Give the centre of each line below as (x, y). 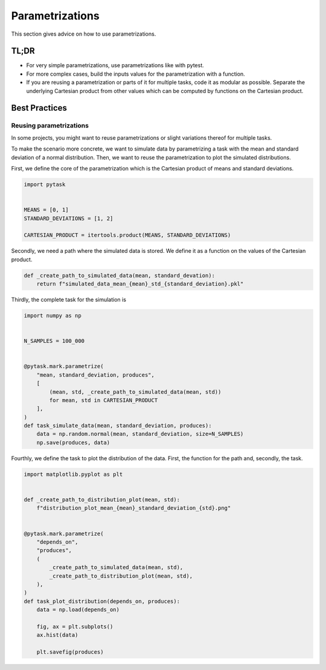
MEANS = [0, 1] (46, 210)
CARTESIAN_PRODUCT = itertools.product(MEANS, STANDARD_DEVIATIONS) (127, 235)
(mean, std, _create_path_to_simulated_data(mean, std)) (135, 392)
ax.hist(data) (57, 635)
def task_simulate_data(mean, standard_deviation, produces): (118, 426)
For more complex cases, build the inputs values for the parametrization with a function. (136, 74)
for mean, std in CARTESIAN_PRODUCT (104, 400)
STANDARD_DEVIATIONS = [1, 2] (69, 218)
